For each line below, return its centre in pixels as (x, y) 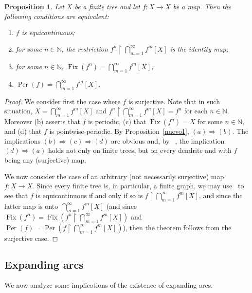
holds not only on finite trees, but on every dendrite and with (140, 150)
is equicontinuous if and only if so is (89, 195)
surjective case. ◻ (31, 238)
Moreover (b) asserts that (42, 121)
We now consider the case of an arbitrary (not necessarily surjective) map (114, 176)
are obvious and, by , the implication (168, 140)
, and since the (221, 195)
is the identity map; (199, 48)
